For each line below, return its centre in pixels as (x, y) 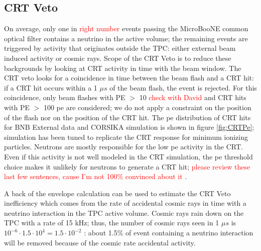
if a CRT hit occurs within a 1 (51, 87)
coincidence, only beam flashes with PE (65, 97)
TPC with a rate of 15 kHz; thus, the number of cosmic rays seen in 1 (112, 223)
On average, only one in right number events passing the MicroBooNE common (126, 28)
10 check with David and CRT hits (193, 97)
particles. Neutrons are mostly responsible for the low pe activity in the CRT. (123, 147)
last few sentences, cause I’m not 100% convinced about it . (96, 176)
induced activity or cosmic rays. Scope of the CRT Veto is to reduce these (118, 58)
